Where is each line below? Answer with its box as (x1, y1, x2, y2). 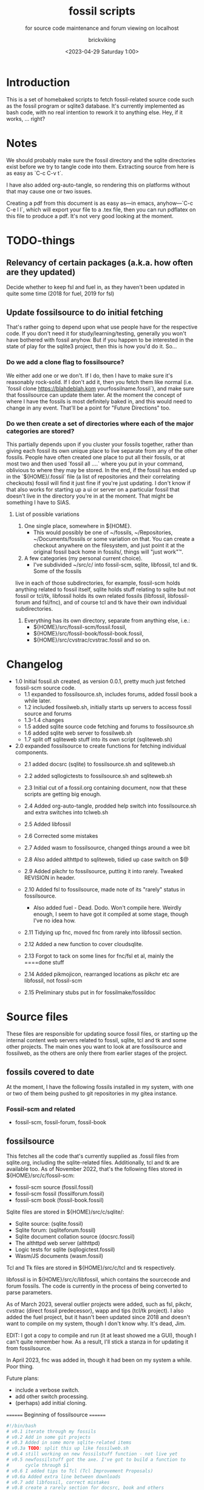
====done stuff (24, 958, 65, 966)
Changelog (6, 657, 63, 671)
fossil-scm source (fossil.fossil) (15, 1183, 94, 1190)
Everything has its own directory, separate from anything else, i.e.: (24, 617, 190, 624)
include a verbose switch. (15, 1386, 80, 1393)
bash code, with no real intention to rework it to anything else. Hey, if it (6, 108, 183, 116)
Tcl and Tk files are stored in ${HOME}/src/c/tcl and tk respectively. (6, 1264, 176, 1271)
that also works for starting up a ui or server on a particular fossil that (6, 486, 180, 493)
